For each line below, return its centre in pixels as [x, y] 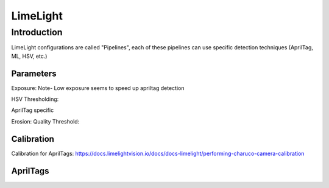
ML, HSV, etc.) [29, 56]
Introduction [37, 32]
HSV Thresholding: [35, 99]
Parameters [34, 73]
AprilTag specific [33, 110]
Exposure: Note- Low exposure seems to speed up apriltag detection [98, 88]
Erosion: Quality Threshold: [45, 121]
